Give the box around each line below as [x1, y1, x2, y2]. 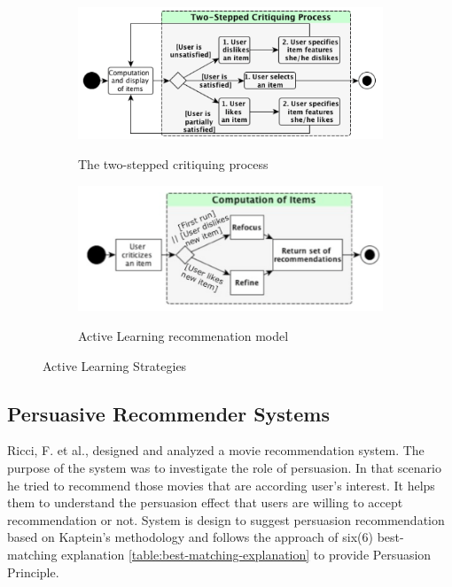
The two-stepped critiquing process [78, 154, 269, 173]
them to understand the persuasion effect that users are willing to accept [7, 493, 403, 512]
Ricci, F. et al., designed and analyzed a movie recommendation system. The [7, 441, 425, 460]
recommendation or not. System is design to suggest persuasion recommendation [7, 510, 445, 529]
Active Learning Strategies [43, 356, 187, 375]
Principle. [7, 562, 59, 581]
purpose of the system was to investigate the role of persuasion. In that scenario [7, 459, 441, 477]
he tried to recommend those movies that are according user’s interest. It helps [7, 475, 435, 494]
